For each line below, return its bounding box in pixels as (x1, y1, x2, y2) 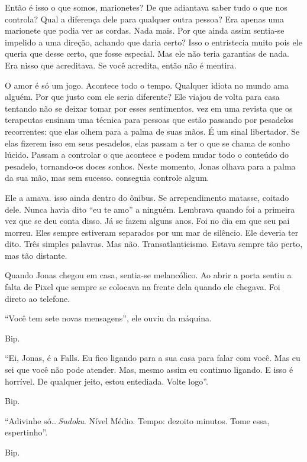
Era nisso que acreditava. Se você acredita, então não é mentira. (5, 58, 237, 71)
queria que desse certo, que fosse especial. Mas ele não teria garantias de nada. (5, 47, 289, 60)
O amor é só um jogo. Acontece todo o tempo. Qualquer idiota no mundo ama (5, 79, 289, 91)
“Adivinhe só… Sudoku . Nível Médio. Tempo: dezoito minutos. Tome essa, (5, 414, 270, 427)
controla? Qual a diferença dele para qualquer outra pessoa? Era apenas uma (5, 12, 285, 25)
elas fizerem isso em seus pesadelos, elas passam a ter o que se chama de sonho (5, 136, 290, 149)
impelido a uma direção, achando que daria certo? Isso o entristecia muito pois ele (5, 35, 302, 48)
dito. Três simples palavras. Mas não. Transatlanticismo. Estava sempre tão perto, (5, 237, 303, 250)
